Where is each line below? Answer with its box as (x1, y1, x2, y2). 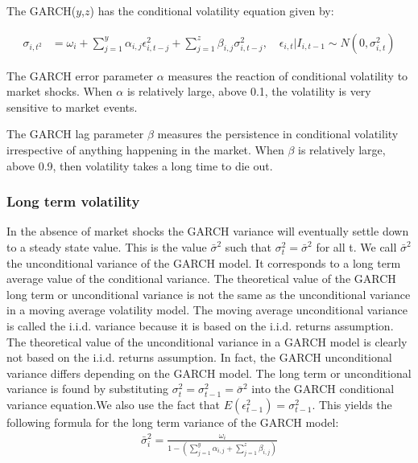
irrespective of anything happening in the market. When (6, 141, 284, 158)
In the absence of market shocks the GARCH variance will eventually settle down (6, 223, 409, 240)
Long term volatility (6, 191, 140, 211)
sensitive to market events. (6, 98, 138, 115)
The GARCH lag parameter (6, 125, 144, 142)
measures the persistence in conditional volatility (157, 125, 399, 142)
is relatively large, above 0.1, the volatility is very (126, 83, 371, 100)
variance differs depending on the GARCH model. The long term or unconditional (6, 364, 412, 381)
